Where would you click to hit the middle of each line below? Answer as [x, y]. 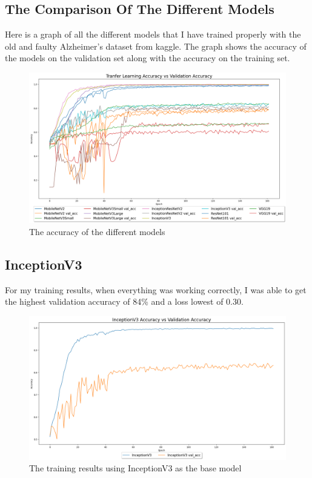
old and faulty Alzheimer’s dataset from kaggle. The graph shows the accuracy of [156, 46]
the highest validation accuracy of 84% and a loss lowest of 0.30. [124, 301]
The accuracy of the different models [97, 232]
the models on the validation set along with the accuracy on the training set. [148, 58]
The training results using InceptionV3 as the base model [135, 468]
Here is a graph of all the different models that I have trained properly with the [153, 34]
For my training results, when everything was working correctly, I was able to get [156, 289]
